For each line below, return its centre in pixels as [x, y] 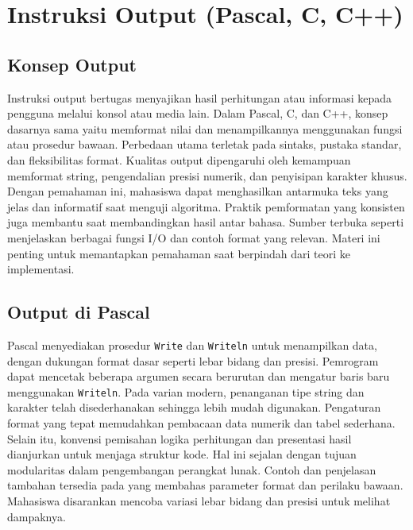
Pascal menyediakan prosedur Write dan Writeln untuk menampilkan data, [192, 344]
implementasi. [41, 269]
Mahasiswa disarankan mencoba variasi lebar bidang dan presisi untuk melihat [199, 500]
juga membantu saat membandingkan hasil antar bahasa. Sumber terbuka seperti [206, 222]
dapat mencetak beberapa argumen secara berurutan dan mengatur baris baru [199, 376]
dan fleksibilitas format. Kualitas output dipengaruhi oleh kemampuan [179, 159]
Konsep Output [72, 64]
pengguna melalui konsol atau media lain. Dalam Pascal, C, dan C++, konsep [198, 113]
